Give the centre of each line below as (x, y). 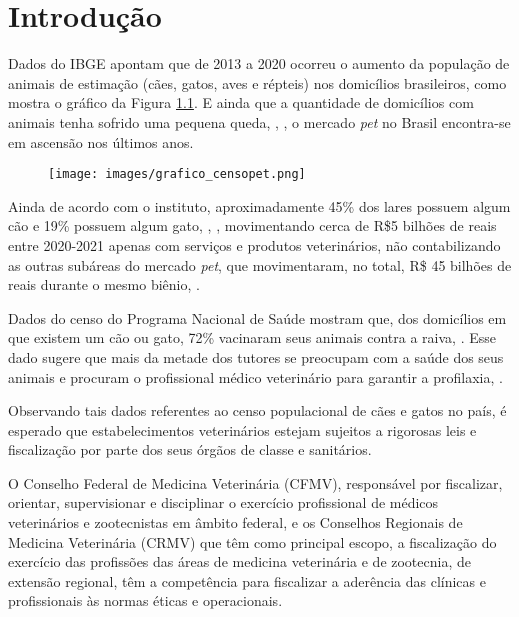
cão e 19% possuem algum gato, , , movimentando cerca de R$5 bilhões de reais (252, 225)
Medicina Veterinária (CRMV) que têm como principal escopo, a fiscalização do (252, 541)
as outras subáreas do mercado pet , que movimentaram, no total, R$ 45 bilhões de (260, 264)
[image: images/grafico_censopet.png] (177, 174)
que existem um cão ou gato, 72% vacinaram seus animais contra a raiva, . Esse (252, 337)
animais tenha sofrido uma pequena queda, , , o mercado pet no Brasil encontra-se (259, 121)
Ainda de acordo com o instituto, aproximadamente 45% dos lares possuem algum (259, 205)
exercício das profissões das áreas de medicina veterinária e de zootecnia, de (239, 561)
